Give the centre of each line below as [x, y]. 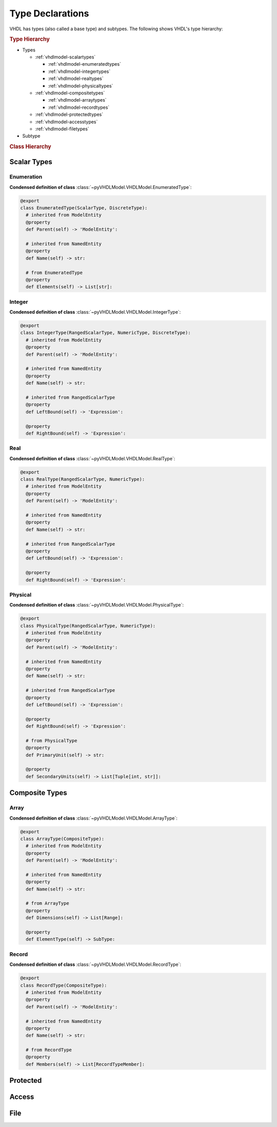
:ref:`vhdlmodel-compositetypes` [70, 93]
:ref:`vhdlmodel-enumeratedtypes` [85, 64]
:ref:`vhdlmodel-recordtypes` [79, 107]
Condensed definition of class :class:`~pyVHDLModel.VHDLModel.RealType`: [92, 458]
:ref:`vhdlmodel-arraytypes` [77, 100]
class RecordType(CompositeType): [64, 985]
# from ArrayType [47, 903]
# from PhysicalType [52, 741]
